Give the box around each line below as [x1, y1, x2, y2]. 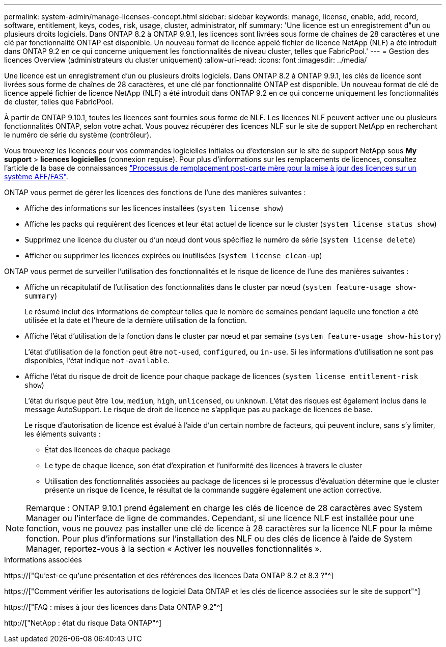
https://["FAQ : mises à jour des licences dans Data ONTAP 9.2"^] [4, 603, 223, 611]
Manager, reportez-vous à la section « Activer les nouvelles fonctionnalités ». [26, 544, 322, 554]
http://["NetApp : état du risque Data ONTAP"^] [4, 618, 162, 627]
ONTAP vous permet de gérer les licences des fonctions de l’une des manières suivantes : [4, 188, 306, 197]
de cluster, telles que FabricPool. [4, 97, 114, 106]
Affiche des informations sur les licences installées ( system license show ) [24, 204, 284, 212]
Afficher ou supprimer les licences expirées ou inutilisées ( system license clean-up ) [24, 251, 322, 260]
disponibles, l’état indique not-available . [24, 356, 170, 365]
